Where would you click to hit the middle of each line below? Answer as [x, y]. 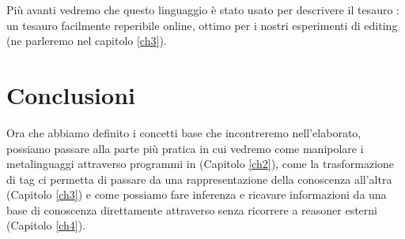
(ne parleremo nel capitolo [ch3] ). [87, 41]
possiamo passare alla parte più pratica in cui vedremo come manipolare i [185, 148]
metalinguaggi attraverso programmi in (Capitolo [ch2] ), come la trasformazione [201, 164]
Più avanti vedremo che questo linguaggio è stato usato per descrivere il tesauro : [203, 9]
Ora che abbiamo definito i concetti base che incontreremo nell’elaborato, [184, 132]
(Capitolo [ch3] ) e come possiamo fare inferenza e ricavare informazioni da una [197, 194]
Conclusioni [71, 94]
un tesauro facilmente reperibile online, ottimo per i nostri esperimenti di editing [202, 25]
